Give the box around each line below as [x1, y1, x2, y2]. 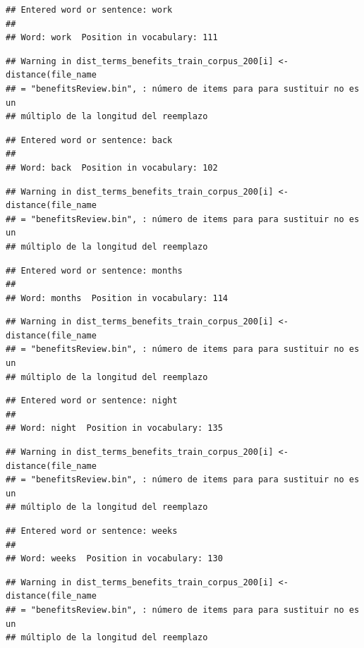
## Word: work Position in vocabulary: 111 [6, 32, 218, 43]
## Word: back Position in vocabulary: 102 [6, 162, 218, 173]
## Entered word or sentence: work [6, 5, 173, 15]
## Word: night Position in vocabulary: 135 [6, 423, 223, 434]
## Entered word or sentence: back [6, 135, 173, 145]
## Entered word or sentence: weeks [6, 526, 178, 536]
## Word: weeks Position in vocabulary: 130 [6, 554, 223, 564]
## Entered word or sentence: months [6, 265, 183, 276]
